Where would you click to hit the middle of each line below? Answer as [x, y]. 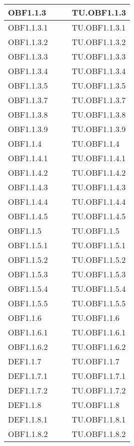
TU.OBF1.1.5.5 [99, 303]
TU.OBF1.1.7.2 [99, 390]
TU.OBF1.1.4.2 [99, 172]
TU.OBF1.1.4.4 [99, 201]
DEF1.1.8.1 [28, 419]
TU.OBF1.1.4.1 [99, 158]
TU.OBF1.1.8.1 [99, 419]
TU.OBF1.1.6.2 [99, 347]
